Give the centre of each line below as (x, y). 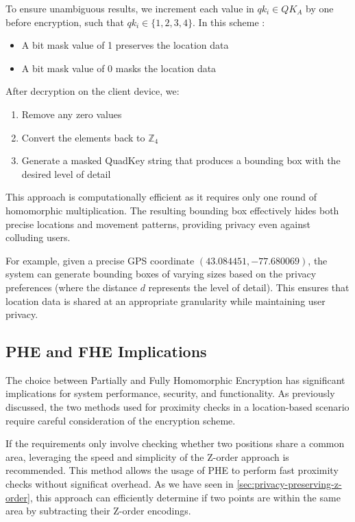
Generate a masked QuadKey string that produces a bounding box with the (181, 160)
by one (320, 8)
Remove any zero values (72, 114)
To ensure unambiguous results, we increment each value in (130, 8)
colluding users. (38, 237)
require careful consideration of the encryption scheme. (121, 420)
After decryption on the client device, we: (93, 91)
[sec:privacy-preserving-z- (289, 484)
